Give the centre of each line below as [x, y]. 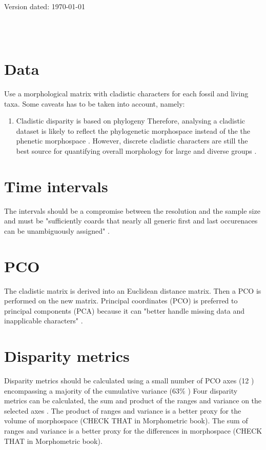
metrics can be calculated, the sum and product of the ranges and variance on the [133, 401]
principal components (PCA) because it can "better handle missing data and [124, 310]
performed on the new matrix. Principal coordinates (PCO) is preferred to [121, 301]
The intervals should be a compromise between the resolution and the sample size [132, 210]
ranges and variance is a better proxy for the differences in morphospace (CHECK [133, 430]
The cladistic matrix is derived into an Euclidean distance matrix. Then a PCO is [133, 290]
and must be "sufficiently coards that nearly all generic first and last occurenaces [131, 221]
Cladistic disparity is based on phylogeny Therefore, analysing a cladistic [131, 121]
